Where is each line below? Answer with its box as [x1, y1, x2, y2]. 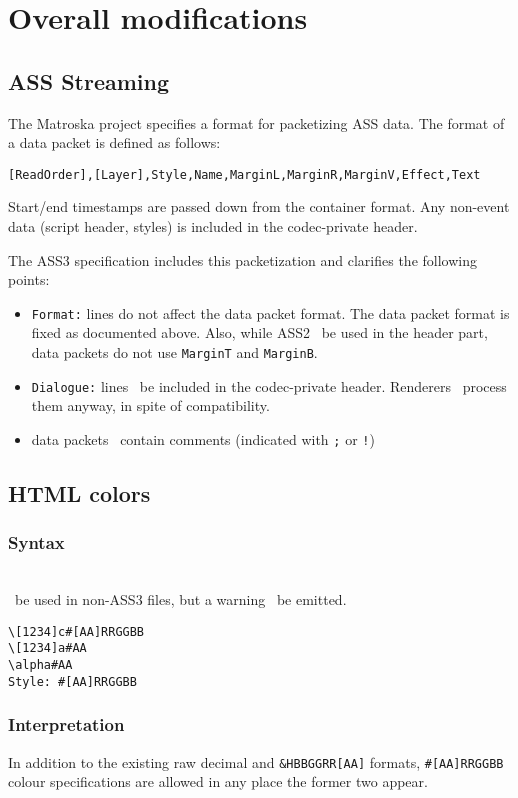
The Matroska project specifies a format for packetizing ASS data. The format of [8, 112, 505, 133]
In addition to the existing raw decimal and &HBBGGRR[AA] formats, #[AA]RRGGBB [8, 751, 504, 772]
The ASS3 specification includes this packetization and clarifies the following [8, 249, 477, 270]
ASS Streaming [8, 65, 170, 96]
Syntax [8, 530, 65, 555]
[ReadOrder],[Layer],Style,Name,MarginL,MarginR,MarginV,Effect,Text [8, 167, 481, 182]
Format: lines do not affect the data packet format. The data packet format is [31, 302, 510, 323]
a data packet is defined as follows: [8, 132, 221, 153]
